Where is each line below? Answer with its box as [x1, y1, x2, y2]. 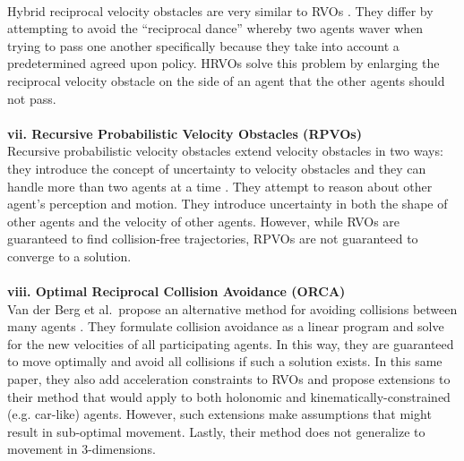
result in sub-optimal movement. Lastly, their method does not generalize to [7, 422, 425, 440]
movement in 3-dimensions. [7, 440, 156, 458]
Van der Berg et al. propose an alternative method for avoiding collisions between [7, 299, 458, 318]
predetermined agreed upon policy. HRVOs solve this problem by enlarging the [7, 54, 440, 73]
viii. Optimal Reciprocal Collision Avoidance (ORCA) [7, 282, 346, 301]
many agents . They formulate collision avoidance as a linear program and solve [7, 317, 444, 336]
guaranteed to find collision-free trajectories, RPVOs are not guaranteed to [7, 229, 418, 248]
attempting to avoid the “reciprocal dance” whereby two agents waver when [7, 19, 424, 38]
